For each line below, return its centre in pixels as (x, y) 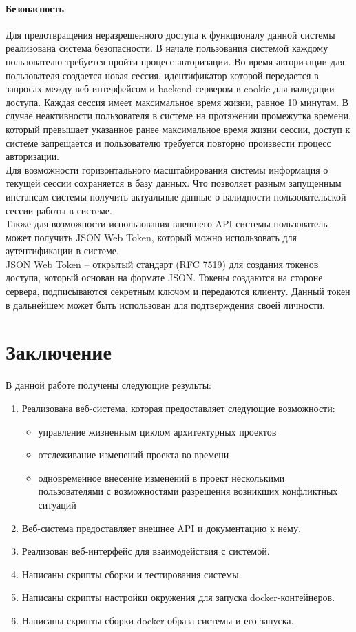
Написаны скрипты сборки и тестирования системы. (132, 574)
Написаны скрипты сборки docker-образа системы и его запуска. (158, 620)
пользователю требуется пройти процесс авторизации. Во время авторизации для (175, 61)
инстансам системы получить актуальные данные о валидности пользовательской (176, 196)
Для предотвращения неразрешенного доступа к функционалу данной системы (170, 34)
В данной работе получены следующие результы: (108, 385)
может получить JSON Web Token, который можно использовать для (151, 237)
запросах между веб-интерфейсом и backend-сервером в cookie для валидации (170, 89)
